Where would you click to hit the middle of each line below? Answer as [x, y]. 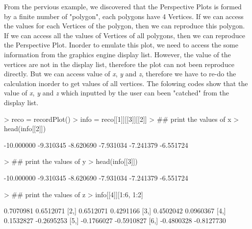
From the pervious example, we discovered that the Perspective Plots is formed [123, 6]
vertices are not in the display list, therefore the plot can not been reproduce [119, 64]
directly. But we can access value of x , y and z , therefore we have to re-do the [120, 74]
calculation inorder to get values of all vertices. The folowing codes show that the [126, 83]
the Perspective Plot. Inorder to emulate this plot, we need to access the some [121, 45]
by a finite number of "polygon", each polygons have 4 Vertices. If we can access [124, 16]
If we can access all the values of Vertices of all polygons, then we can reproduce [125, 35]
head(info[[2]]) [25, 128]
